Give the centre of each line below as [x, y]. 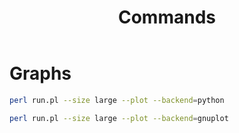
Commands [166, 17]
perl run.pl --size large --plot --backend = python [117, 100]
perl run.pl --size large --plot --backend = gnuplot [119, 118]
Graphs [40, 73]
